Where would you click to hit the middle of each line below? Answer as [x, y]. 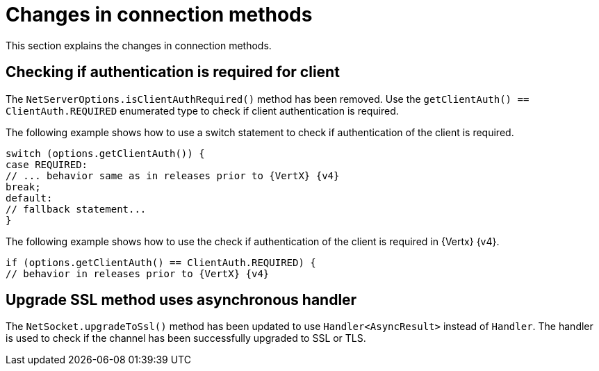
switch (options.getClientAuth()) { [105, 153]
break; [23, 187]
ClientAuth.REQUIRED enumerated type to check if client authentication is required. [202, 110]
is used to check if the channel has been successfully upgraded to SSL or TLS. [186, 338]
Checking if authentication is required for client [173, 72]
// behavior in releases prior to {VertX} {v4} [138, 273]
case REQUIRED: [47, 164]
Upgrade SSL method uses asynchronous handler [181, 300]
